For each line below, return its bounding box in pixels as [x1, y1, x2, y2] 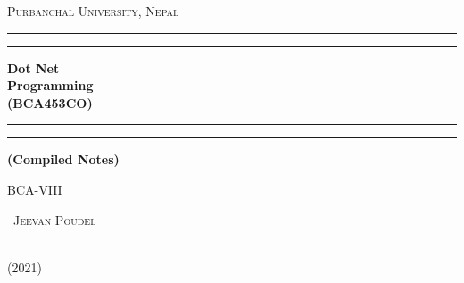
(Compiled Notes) [7, 150, 120, 169]
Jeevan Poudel [13, 210, 96, 229]
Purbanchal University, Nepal [7, 2, 179, 20]
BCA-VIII [7, 179, 62, 198]
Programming [7, 76, 94, 95]
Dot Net [7, 58, 60, 77]
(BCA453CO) [7, 93, 93, 112]
